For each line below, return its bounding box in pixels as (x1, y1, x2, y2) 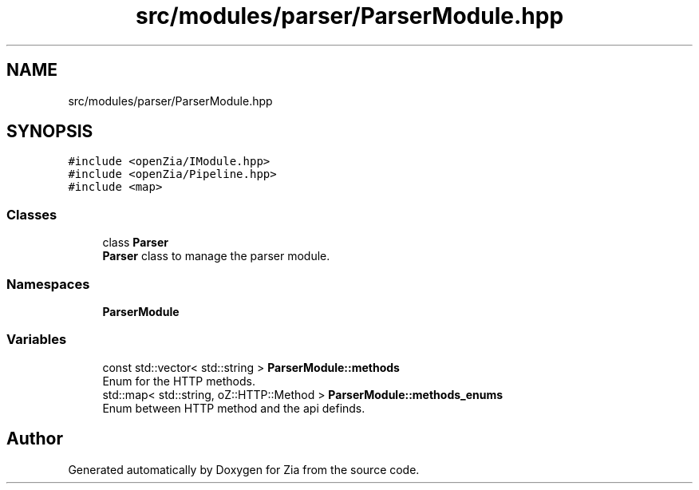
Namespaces (6, 275, 90, 292)
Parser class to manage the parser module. (102, 249, 330, 263)
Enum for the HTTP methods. (102, 373, 255, 388)
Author (6, 429, 63, 449)
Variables (6, 331, 67, 348)
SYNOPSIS (6, 121, 93, 142)
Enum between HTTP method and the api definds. (102, 401, 365, 415)
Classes (6, 206, 57, 223)
